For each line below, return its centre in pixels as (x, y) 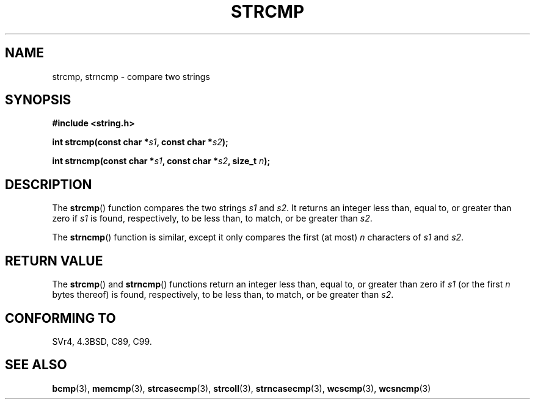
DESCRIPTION (49, 184)
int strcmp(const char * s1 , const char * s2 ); (140, 142)
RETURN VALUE (54, 261)
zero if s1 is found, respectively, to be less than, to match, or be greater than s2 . (212, 218)
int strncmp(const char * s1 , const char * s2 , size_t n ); (161, 161)
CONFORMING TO (60, 318)
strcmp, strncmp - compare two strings (131, 76)
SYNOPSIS (38, 100)
